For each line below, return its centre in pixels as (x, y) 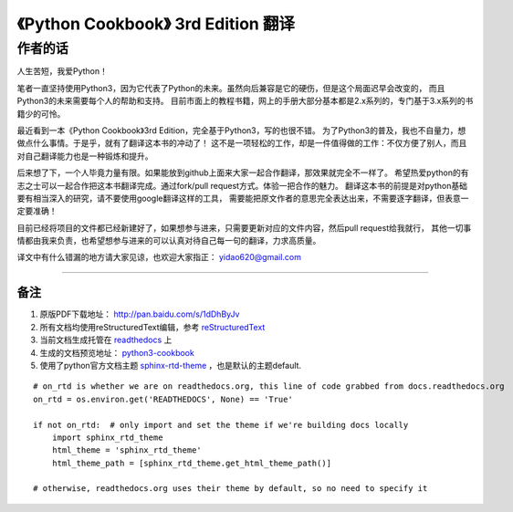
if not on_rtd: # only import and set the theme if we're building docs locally (221, 425)
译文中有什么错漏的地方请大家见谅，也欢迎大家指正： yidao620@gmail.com (159, 257)
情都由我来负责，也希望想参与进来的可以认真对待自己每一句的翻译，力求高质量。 (169, 241)
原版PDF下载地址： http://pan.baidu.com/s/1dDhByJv (140, 314)
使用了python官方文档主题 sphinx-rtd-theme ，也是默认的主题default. (170, 365)
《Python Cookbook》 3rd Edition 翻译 (156, 24)
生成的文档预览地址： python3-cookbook (117, 352)
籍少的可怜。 (41, 113)
